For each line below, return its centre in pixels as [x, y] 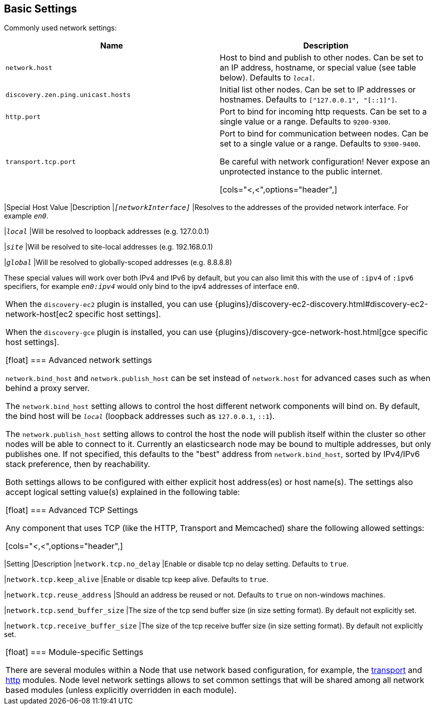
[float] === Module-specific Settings [74, 652]
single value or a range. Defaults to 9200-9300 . [305, 122]
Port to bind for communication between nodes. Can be [324, 134]
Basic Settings [41, 9]
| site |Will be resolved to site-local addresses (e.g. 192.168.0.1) [109, 247]
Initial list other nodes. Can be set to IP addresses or [318, 90]
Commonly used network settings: [60, 28]
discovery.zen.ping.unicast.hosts [68, 94]
